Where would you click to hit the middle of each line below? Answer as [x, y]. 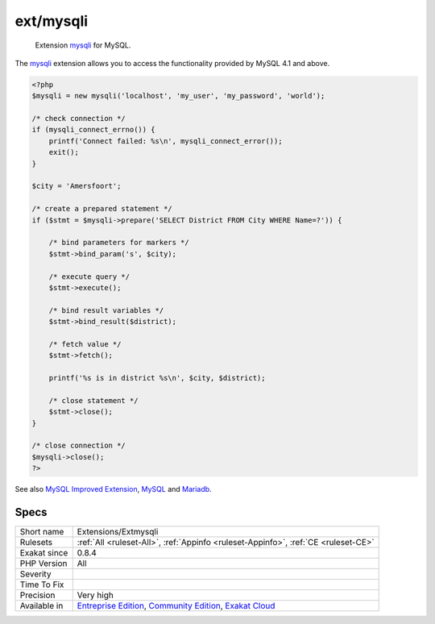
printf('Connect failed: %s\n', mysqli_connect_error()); [166, 141]
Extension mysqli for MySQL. [83, 45]
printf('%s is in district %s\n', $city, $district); [157, 378]
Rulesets [36, 543]
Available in [41, 606]
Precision [37, 595]
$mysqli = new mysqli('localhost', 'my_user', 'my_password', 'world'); [178, 96]
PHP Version [43, 564]
